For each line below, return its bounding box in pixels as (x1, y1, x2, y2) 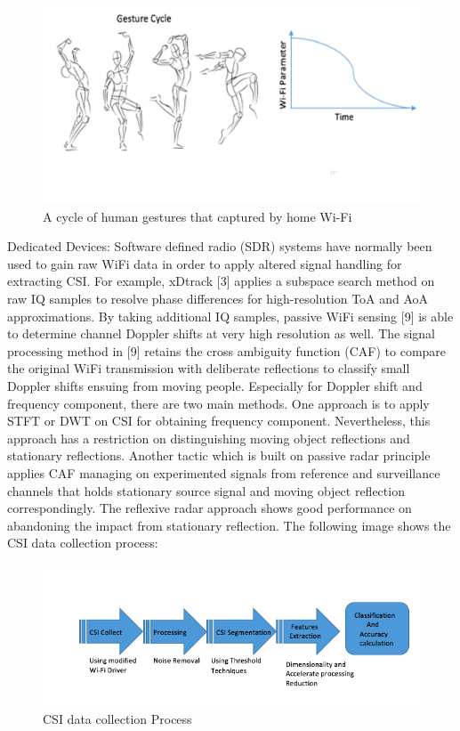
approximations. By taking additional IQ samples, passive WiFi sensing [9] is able (7, 306, 454, 325)
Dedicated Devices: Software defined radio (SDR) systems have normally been (7, 237, 432, 256)
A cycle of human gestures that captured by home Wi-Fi (43, 207, 352, 225)
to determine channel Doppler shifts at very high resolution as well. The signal (7, 324, 436, 343)
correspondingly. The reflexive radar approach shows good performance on (7, 499, 412, 517)
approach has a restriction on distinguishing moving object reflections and (7, 428, 410, 447)
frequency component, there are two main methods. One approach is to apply (7, 394, 430, 412)
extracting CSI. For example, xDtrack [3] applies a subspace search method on (7, 272, 435, 290)
